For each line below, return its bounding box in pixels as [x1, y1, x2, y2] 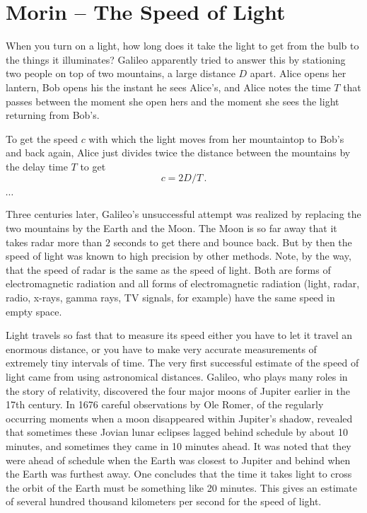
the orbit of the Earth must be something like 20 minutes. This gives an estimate [6, 480, 357, 495]
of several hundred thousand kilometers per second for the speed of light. [6, 494, 322, 509]
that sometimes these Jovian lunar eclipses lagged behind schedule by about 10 [6, 425, 349, 439]
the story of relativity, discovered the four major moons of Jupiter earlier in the [6, 383, 350, 398]
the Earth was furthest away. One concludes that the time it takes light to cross [6, 466, 352, 481]
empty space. [6, 304, 62, 318]
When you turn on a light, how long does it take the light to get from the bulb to [6, 38, 359, 53]
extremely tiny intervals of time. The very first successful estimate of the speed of [6, 355, 359, 370]
